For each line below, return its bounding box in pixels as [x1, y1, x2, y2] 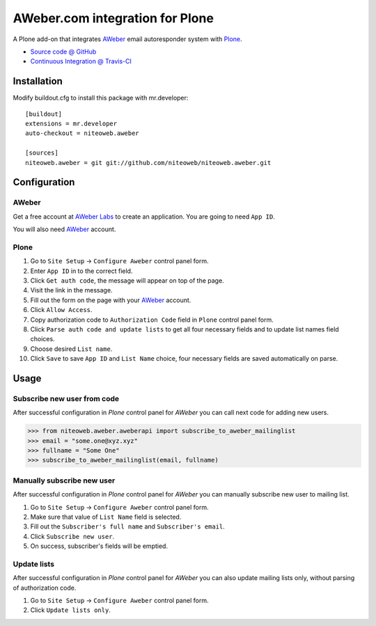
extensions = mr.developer [25, 120, 118, 128]
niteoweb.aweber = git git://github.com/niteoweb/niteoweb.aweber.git [25, 159, 272, 166]
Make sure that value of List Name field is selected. [30, 512, 182, 521]
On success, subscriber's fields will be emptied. [30, 542, 169, 550]
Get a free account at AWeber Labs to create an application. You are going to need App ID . [13, 212, 275, 221]
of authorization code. [13, 584, 77, 592]
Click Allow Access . [30, 306, 93, 314]
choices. [30, 335, 55, 343]
